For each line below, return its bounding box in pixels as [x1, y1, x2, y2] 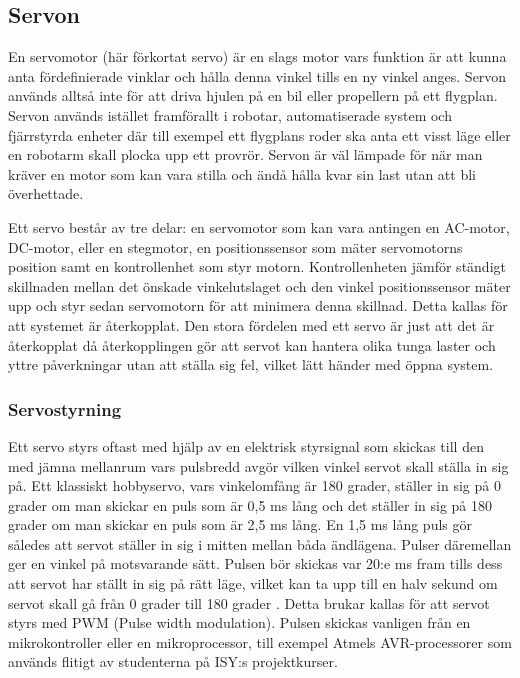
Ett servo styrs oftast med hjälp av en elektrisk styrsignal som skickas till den [8, 435, 484, 456]
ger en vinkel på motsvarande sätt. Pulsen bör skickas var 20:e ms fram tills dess [8, 553, 503, 574]
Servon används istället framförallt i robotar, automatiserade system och [8, 104, 452, 125]
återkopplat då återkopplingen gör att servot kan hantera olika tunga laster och [8, 334, 496, 355]
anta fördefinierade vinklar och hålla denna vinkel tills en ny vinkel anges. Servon [8, 65, 507, 86]
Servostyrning [8, 396, 122, 421]
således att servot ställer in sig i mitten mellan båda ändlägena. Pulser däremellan [8, 533, 512, 554]
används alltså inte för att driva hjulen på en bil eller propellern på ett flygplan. [8, 85, 498, 106]
